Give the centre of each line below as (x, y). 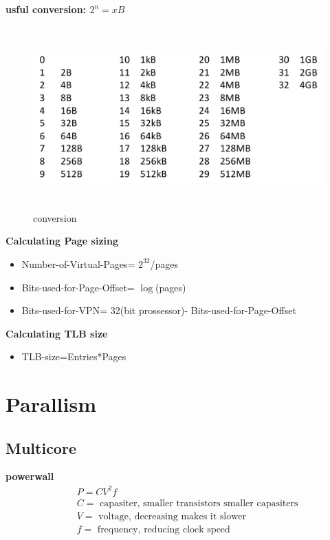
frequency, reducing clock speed (164, 529)
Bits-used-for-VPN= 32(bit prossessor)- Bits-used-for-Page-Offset (159, 310)
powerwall (30, 476)
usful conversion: (46, 9)
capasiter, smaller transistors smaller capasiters (199, 503)
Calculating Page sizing (62, 241)
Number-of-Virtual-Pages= (78, 263)
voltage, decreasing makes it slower (173, 516)
